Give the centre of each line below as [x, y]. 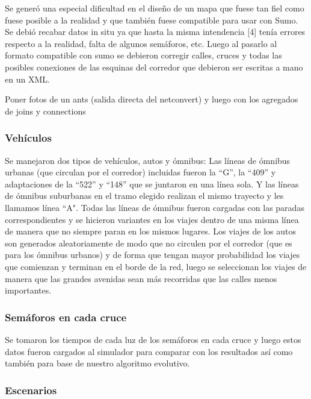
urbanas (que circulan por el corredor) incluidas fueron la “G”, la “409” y [140, 172]
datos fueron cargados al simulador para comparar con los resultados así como [149, 351]
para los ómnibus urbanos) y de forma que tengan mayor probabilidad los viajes [152, 255]
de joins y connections [45, 111]
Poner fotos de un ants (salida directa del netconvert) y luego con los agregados [152, 99]
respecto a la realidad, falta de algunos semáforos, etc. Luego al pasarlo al [141, 43]
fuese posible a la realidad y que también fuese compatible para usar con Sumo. [152, 20]
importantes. [28, 290]
